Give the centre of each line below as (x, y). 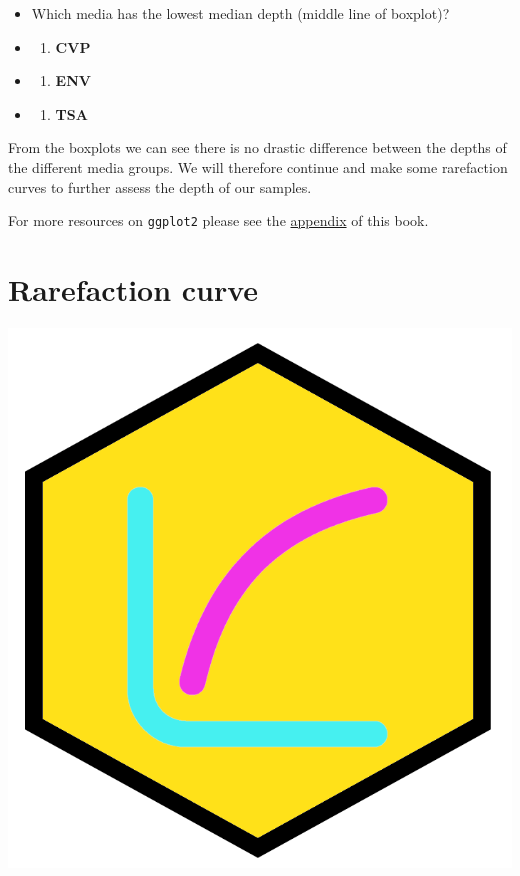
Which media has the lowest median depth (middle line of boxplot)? (240, 13)
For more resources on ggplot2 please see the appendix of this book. (218, 220)
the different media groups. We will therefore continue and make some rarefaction (258, 166)
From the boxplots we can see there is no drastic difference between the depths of (257, 147)
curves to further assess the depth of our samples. (160, 186)
